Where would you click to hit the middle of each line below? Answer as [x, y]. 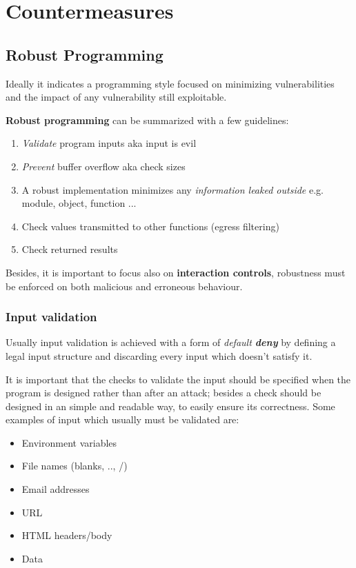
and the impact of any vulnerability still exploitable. [116, 97]
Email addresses [56, 489]
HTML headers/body [67, 535]
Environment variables [69, 442]
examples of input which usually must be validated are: [122, 419]
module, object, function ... [79, 203]
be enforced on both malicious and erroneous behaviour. [124, 286]
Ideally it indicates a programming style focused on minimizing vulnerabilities [170, 83]
